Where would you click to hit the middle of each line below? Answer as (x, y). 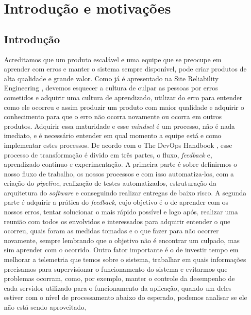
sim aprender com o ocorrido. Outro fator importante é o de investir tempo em (121, 250)
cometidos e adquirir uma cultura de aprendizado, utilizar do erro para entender (123, 97)
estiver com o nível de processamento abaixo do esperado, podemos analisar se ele (125, 297)
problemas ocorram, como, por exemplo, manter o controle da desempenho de (119, 278)
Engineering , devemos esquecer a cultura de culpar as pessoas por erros (111, 88)
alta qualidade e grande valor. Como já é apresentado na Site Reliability (111, 78)
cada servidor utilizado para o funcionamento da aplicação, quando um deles (118, 288)
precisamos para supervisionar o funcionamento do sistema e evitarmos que (116, 269)
